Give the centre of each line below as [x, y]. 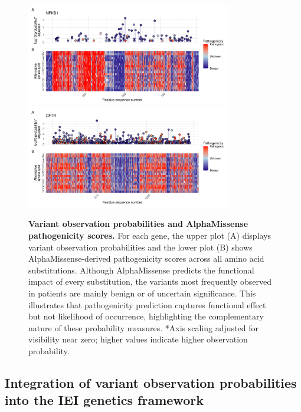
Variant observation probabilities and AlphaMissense [138, 224]
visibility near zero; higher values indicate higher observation [138, 339]
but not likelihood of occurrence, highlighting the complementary [146, 316]
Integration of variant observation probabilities [151, 382]
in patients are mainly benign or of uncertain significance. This [142, 293]
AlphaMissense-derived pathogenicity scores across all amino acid [146, 258]
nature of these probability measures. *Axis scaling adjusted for [143, 327]
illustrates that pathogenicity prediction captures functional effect [147, 304]
